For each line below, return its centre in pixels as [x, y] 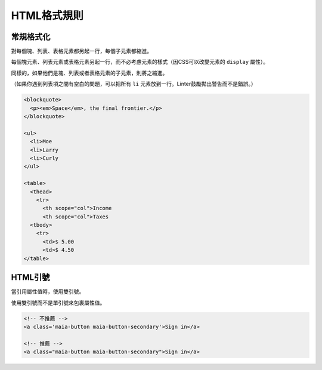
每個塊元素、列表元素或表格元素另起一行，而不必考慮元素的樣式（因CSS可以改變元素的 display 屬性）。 [140, 62]
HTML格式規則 [47, 16]
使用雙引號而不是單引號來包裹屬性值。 [58, 303]
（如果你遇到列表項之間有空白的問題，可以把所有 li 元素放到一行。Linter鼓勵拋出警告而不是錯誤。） [134, 84]
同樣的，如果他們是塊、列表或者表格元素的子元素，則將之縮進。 [89, 73]
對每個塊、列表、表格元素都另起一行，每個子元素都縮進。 [81, 51]
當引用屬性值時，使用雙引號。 [48, 292]
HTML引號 [30, 277]
